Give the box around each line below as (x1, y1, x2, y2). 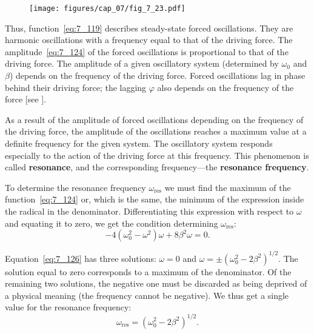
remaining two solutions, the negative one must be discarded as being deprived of (5, 277, 307, 290)
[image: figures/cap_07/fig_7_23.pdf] (29, 4, 185, 13)
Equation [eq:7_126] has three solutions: (5, 252, 156, 264)
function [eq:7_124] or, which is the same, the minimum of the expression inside (5, 193, 304, 205)
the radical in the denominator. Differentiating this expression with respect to (5, 204, 294, 217)
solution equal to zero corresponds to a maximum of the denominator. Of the (5, 265, 292, 278)
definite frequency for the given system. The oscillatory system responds (5, 137, 273, 149)
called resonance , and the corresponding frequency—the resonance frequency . (5, 161, 309, 173)
